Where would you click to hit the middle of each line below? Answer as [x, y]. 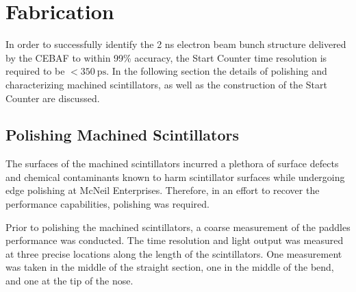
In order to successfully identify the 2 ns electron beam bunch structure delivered [176, 44]
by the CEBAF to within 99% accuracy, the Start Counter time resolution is [166, 57]
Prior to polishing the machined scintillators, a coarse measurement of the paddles [178, 227]
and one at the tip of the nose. [69, 281]
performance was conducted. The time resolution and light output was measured [175, 240]
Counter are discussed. [53, 98]
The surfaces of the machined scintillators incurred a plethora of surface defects [172, 163]
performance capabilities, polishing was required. [107, 204]
